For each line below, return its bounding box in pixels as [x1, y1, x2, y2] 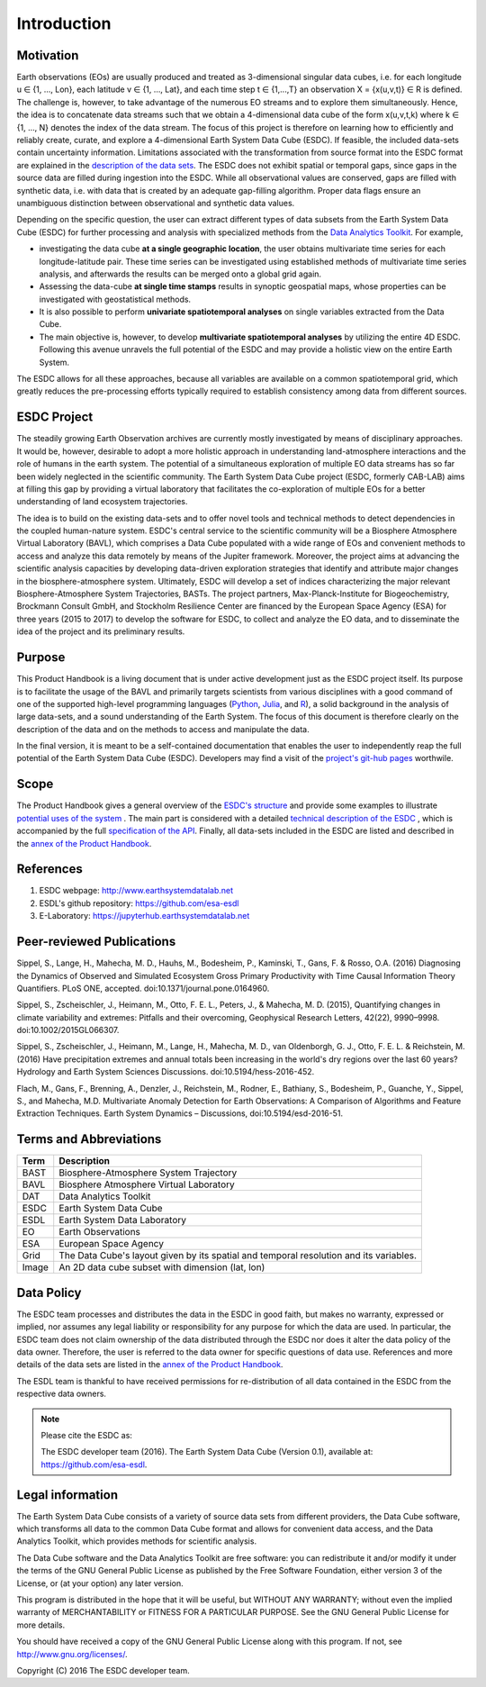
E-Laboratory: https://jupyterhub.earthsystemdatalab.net [39, 911, 250, 921]
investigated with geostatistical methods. [39, 294, 192, 304]
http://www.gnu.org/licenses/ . [16, 1648, 128, 1659]
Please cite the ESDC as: [40, 1429, 132, 1440]
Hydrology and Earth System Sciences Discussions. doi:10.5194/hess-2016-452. [16, 1066, 315, 1077]
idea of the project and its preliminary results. [16, 626, 185, 637]
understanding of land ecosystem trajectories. [16, 496, 188, 507]
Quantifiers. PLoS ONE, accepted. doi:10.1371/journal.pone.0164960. [16, 983, 270, 993]
